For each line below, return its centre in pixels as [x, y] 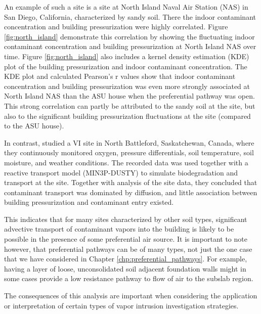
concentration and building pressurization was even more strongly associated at [127, 86]
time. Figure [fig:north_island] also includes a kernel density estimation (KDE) [127, 56]
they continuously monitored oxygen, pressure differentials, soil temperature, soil [129, 152]
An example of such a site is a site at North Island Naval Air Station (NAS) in [126, 7]
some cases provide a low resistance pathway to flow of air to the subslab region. [129, 278]
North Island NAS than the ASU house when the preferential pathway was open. [129, 96]
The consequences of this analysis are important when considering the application [131, 296]
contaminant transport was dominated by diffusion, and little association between [131, 192]
